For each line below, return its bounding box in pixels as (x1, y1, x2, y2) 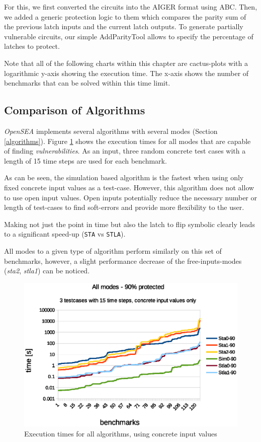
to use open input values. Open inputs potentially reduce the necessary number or (4, 192, 257, 202)
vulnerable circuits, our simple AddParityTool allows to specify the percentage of (4, 31, 253, 41)
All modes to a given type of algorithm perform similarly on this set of (4, 245, 222, 256)
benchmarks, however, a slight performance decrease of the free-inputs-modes (4, 255, 242, 266)
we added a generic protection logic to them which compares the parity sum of (4, 11, 246, 22)
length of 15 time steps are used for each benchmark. (4, 155, 167, 166)
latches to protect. (4, 41, 60, 51)
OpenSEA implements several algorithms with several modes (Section (4, 125, 218, 136)
